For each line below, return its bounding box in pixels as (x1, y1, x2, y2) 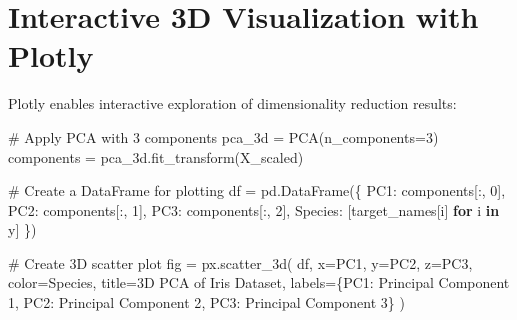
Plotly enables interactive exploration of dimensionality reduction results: (8, 93, 457, 114)
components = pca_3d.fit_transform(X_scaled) (8, 146, 304, 167)
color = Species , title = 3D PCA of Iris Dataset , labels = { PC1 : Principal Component (8, 272, 510, 293)
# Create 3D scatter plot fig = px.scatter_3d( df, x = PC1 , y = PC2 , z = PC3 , (8, 252, 473, 273)
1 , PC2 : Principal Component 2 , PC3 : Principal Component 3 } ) (8, 292, 405, 313)
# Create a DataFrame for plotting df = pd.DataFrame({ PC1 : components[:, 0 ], (8, 180, 506, 201)
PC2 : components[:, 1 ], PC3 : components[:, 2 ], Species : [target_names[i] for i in (8, 199, 500, 220)
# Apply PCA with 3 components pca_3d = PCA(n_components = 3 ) (8, 126, 439, 147)
